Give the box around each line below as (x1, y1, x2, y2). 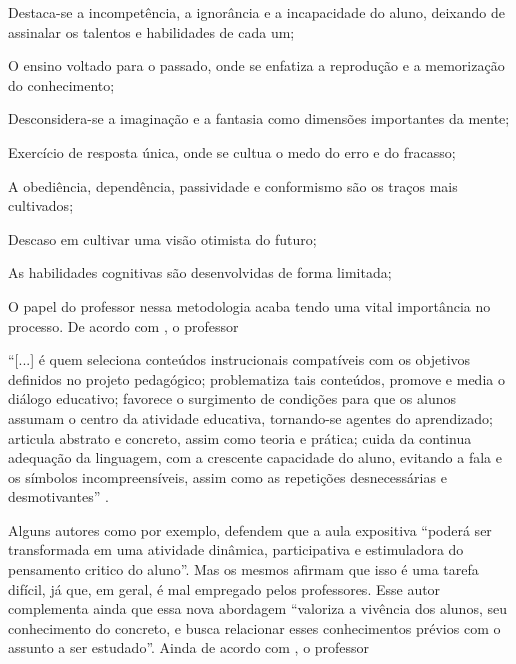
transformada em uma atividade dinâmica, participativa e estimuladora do (8, 539, 464, 560)
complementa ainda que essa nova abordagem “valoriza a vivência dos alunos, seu (8, 598, 507, 619)
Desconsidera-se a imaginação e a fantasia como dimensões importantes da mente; (8, 108, 510, 129)
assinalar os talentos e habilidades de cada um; (8, 21, 295, 42)
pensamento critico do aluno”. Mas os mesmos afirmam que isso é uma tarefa (8, 559, 479, 580)
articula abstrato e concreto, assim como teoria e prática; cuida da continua (8, 427, 472, 448)
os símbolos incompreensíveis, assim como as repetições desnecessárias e (8, 466, 447, 487)
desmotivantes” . (8, 486, 109, 507)
